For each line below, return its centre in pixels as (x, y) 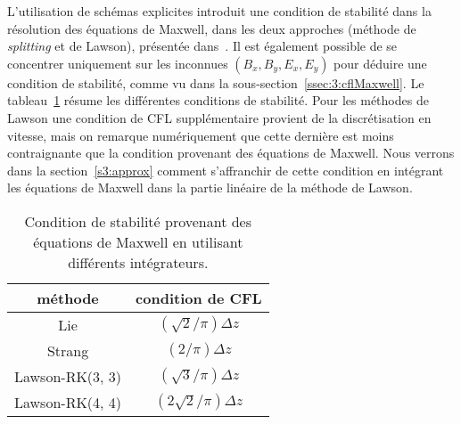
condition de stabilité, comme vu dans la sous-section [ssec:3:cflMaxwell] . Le (216, 82)
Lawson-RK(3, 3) (68, 376)
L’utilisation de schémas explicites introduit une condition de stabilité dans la (219, 11)
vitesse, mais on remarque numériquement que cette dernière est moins (201, 135)
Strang (68, 350)
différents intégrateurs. (138, 262)
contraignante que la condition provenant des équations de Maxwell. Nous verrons (231, 153)
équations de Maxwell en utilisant (138, 241)
